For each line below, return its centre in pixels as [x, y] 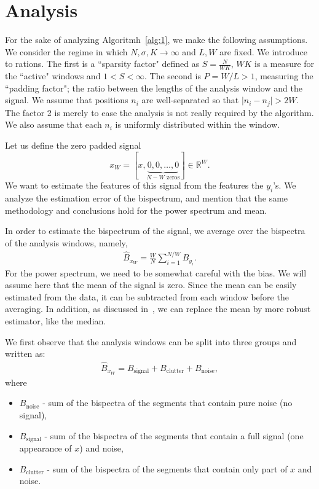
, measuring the [284, 76]
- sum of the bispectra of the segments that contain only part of [167, 468]
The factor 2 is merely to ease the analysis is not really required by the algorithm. [159, 112]
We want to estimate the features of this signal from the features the [134, 185]
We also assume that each [53, 124]
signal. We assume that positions [67, 100]
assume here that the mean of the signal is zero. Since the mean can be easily [151, 285]
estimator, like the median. [56, 320]
